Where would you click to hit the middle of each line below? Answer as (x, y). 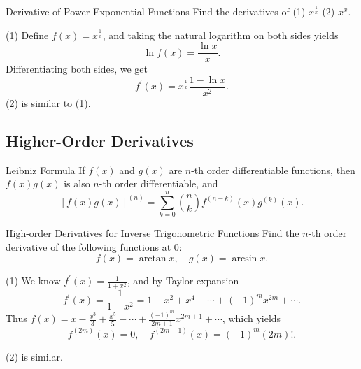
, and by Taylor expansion (183, 281)
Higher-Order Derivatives (100, 140)
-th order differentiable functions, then (273, 169)
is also (77, 183)
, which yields (252, 318)
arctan (153, 259)
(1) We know (33, 281)
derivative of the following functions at (89, 246)
